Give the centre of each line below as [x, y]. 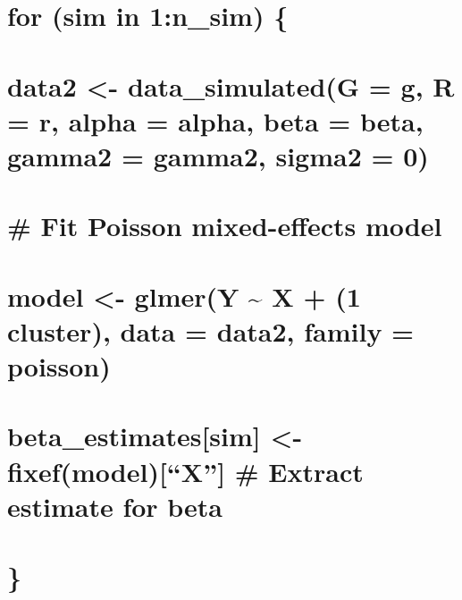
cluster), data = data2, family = [211, 330]
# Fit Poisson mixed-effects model [225, 226]
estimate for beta [115, 506]
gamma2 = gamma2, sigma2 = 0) [218, 155]
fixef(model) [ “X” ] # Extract [185, 471]
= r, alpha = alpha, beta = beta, [215, 120]
